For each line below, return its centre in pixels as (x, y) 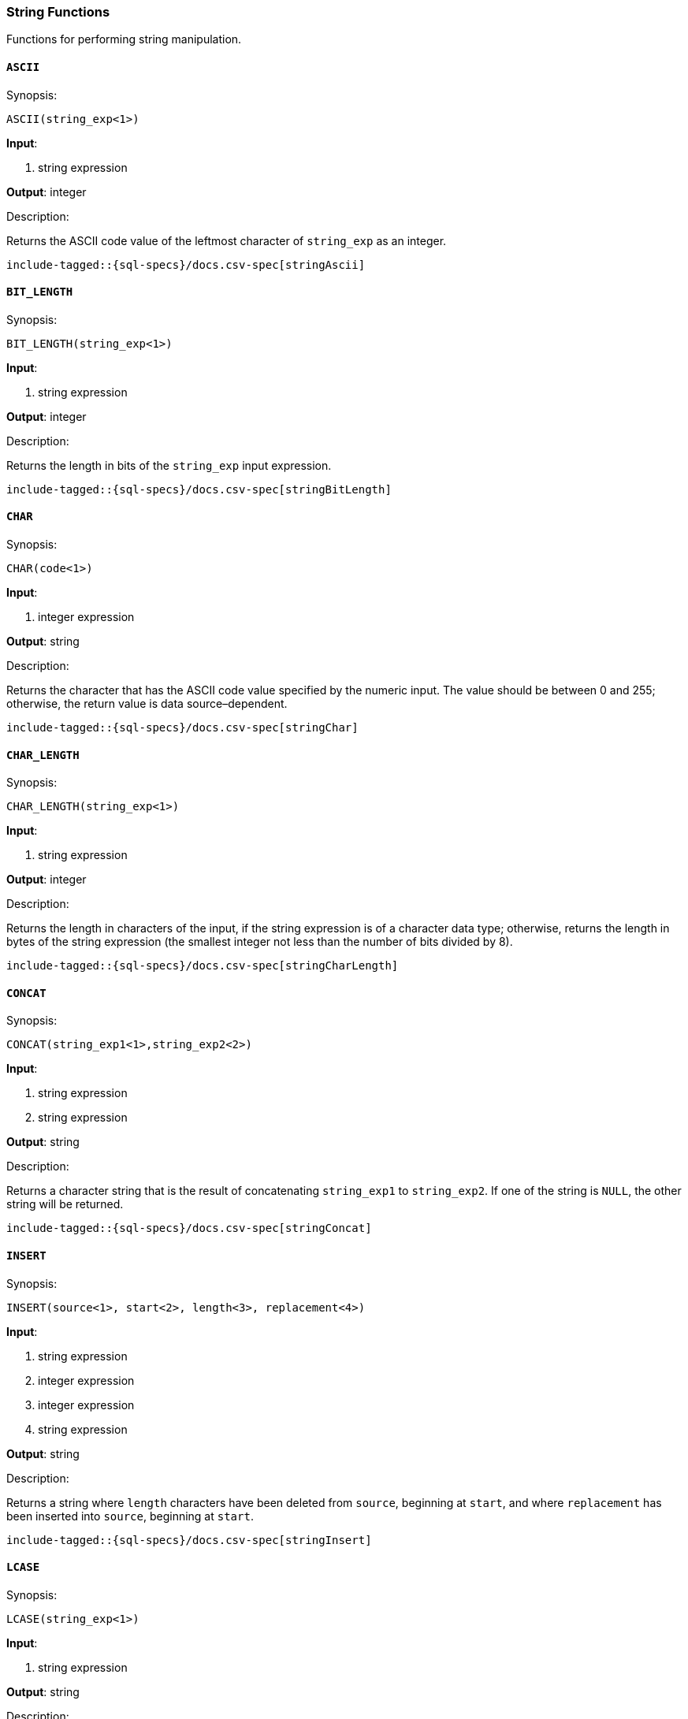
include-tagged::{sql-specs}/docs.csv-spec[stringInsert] (189, 1540)
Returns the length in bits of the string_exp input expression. (169, 465)
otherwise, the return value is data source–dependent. (147, 704)
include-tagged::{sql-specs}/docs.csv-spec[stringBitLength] (199, 489)
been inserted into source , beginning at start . (130, 1516)
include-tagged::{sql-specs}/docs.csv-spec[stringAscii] (186, 264)
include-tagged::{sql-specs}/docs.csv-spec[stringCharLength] (203, 966)
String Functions (58, 12)
